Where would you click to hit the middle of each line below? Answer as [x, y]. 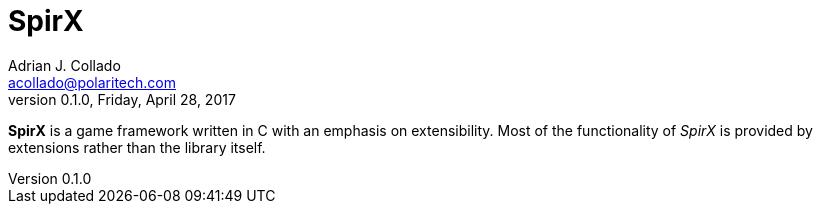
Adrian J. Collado [64, 65]
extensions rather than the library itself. [137, 147]
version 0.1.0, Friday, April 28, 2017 [122, 99]
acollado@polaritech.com [92, 82]
